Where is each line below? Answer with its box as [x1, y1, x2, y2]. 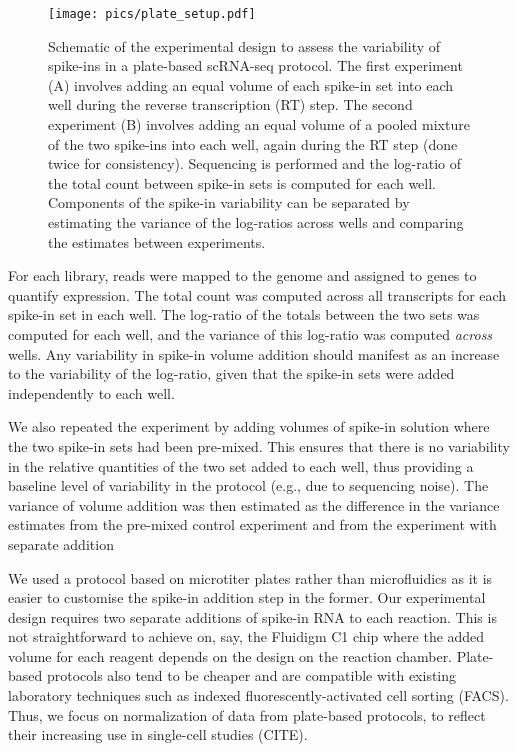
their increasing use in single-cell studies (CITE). [8, 724, 308, 745]
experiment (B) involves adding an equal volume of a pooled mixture [48, 114, 470, 135]
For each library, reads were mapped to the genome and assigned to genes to [8, 265, 477, 286]
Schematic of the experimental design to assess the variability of [48, 35, 441, 56]
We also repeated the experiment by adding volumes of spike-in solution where [8, 416, 490, 437]
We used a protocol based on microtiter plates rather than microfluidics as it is [8, 567, 493, 588]
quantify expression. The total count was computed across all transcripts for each [8, 284, 507, 305]
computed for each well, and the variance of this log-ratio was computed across [8, 323, 493, 344]
